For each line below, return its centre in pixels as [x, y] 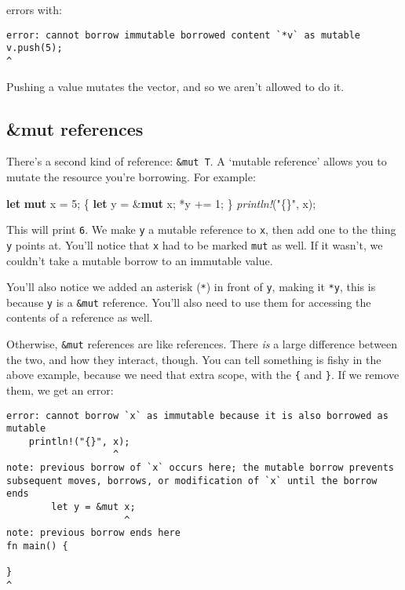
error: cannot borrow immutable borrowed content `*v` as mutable [184, 35]
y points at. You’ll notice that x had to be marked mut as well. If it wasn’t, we [195, 244]
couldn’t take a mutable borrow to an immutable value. [140, 260]
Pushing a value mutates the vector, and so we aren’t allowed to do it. [175, 86]
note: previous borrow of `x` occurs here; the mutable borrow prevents [200, 468]
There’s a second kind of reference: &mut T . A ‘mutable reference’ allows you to [197, 161]
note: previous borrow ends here [93, 533]
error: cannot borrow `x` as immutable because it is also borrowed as [197, 415]
